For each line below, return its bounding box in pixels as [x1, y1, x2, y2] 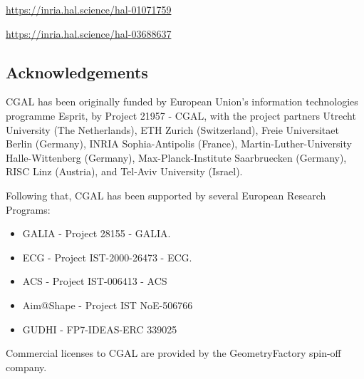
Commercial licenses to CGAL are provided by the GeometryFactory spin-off [6, 346, 341, 360]
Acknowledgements [6, 61, 148, 83]
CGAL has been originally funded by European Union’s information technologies [6, 94, 358, 109]
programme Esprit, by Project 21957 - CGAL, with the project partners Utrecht [6, 108, 356, 123]
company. [6, 359, 47, 374]
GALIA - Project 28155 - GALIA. [22, 226, 171, 241]
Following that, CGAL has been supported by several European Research [6, 187, 326, 202]
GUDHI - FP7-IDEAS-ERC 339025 [22, 321, 177, 336]
